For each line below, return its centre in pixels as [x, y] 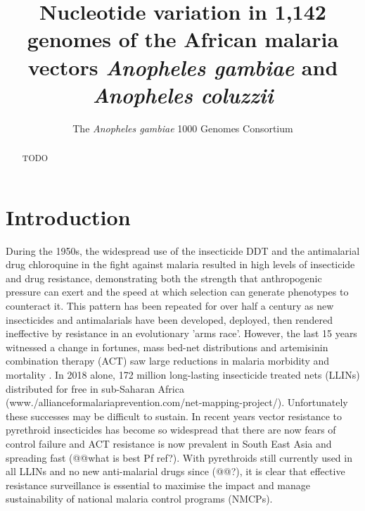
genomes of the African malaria [183, 39]
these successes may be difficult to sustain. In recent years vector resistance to [174, 416]
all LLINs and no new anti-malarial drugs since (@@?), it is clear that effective [175, 471]
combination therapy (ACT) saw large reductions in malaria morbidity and [168, 361]
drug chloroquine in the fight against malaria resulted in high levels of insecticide [180, 264]
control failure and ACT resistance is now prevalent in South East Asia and [169, 443]
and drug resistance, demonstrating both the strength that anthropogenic [164, 278]
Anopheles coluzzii [183, 94]
